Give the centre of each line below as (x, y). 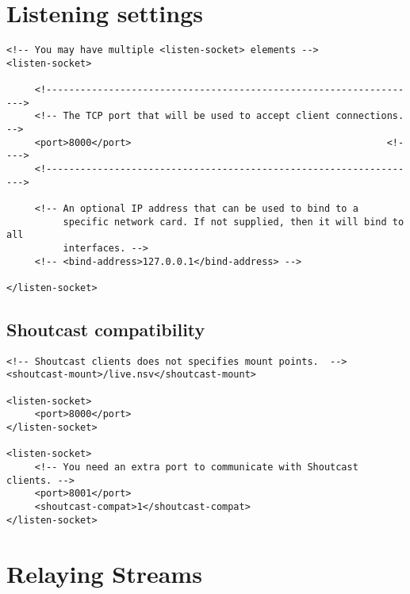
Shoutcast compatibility (106, 329)
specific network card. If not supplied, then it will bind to (234, 222)
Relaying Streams (104, 573)
